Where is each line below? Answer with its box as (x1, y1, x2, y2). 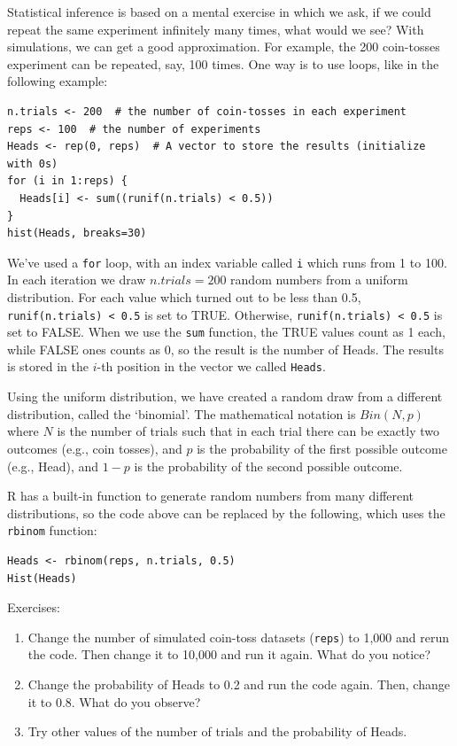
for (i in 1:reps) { (7, 175, 128, 188)
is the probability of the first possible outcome (197, 439, 447, 457)
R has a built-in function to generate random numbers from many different (7, 486, 414, 505)
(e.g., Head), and (7, 456, 99, 475)
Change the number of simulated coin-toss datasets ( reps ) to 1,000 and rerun (27, 627, 449, 646)
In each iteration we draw (7, 270, 146, 289)
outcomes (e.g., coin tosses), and (7, 439, 182, 457)
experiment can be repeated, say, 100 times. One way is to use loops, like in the (7, 54, 439, 73)
